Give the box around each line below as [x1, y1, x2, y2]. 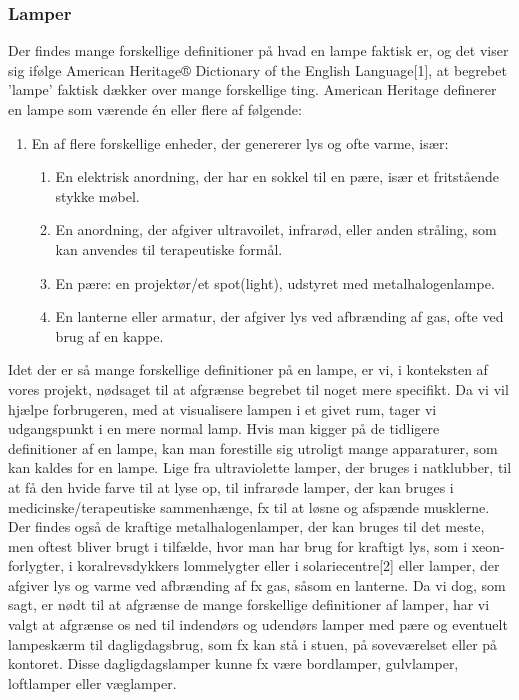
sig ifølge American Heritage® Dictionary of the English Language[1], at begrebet [8, 59, 507, 80]
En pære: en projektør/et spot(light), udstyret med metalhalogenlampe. [55, 272, 495, 293]
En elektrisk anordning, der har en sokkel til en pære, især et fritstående [55, 166, 499, 187]
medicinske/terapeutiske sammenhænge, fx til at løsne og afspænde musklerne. [8, 496, 490, 517]
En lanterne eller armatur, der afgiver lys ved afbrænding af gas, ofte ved [55, 306, 504, 327]
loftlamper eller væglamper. [8, 672, 177, 693]
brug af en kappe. [55, 325, 164, 346]
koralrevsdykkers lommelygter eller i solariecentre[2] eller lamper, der [77, 555, 500, 576]
